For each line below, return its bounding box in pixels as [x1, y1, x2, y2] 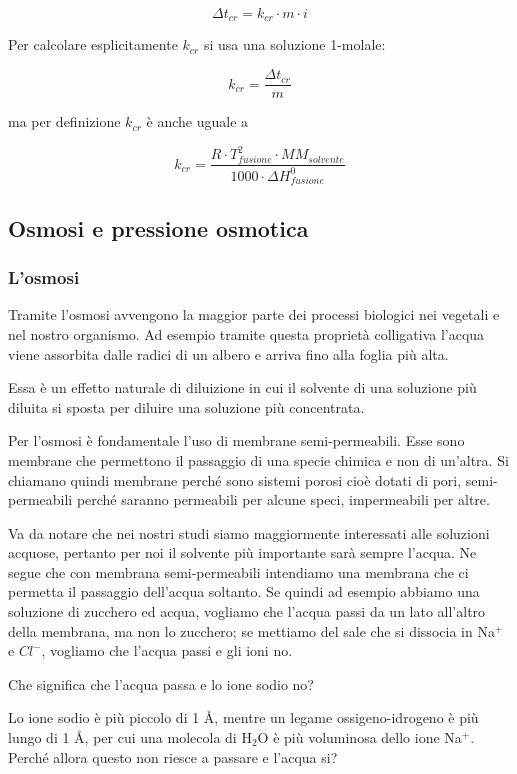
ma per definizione [8, 111, 121, 132]
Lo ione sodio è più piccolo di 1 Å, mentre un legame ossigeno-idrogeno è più [8, 707, 479, 728]
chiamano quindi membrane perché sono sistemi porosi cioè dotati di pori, [8, 469, 462, 490]
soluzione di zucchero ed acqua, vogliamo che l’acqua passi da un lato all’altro [8, 601, 486, 622]
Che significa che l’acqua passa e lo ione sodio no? [8, 673, 314, 694]
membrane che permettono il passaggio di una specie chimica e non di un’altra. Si [8, 449, 509, 470]
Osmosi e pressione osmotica [8, 212, 309, 243]
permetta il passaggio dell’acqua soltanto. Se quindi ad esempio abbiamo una [8, 581, 480, 602]
